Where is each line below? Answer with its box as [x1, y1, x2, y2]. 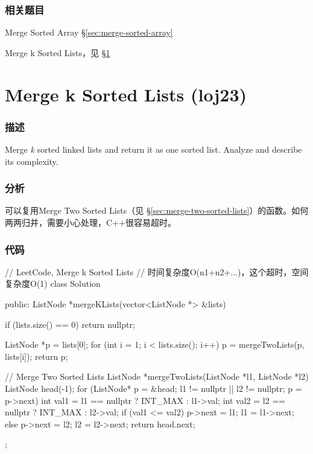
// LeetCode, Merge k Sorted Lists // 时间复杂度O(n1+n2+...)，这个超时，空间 [5, 265, 309, 278]
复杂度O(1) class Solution [5, 277, 101, 290]
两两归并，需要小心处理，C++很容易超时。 [5, 216, 176, 228]
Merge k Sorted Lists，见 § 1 [5, 46, 110, 59]
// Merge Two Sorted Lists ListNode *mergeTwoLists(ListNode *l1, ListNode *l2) [5, 370, 309, 383]
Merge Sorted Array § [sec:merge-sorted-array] [5, 26, 173, 39]
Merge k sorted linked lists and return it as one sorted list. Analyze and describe [5, 143, 302, 155]
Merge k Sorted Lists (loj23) [5, 82, 247, 106]
